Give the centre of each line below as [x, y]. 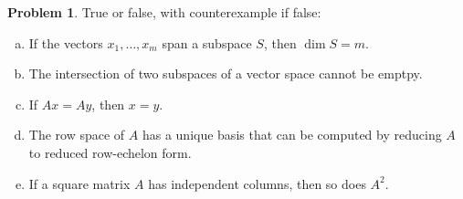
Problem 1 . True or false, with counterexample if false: [164, 12]
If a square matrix [79, 183]
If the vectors [66, 42]
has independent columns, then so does [257, 183]
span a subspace [207, 42]
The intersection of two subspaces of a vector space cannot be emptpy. [226, 73]
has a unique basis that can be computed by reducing [292, 135]
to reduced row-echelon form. [110, 152]
